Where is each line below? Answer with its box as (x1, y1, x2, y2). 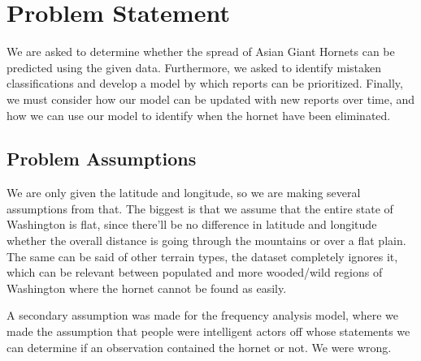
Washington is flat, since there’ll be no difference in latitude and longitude (7, 216, 377, 233)
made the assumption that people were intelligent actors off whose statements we (7, 323, 410, 340)
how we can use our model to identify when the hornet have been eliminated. (7, 106, 391, 123)
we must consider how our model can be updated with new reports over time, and (7, 90, 415, 107)
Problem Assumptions (7, 146, 197, 171)
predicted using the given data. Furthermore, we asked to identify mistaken (7, 58, 382, 75)
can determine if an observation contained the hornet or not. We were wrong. (7, 338, 392, 355)
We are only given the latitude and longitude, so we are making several (7, 184, 361, 201)
